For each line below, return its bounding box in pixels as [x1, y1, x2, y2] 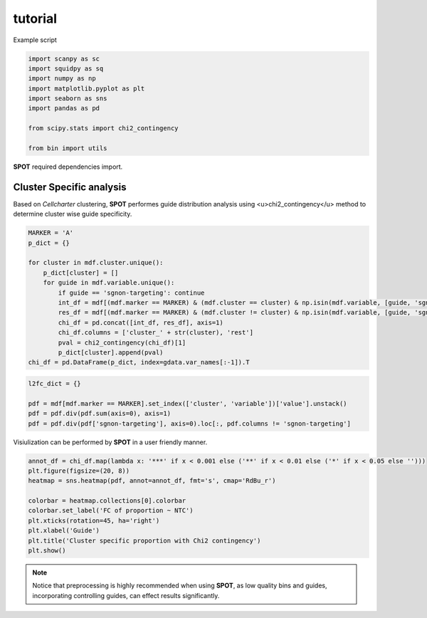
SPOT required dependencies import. [13, 162, 123, 171]
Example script [13, 36, 57, 44]
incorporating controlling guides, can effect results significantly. [32, 591, 220, 599]
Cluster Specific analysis [13, 181, 127, 193]
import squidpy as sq [28, 64, 104, 73]
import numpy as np [28, 75, 96, 83]
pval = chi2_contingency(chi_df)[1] [58, 338, 186, 347]
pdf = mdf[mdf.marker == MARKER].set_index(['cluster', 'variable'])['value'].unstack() [28, 399, 348, 407]
